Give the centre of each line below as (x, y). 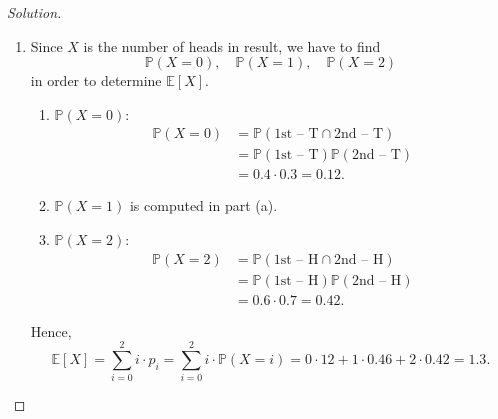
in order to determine (96, 80)
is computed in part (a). (203, 205)
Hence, (51, 330)
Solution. (34, 12)
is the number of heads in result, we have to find (232, 45)
